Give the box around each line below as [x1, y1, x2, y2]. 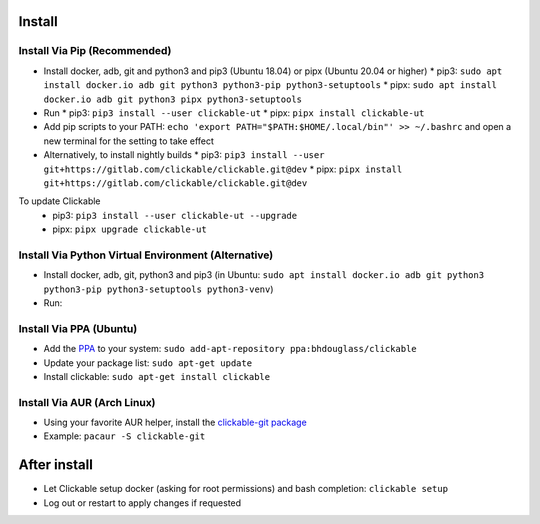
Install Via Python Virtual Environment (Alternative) [18, 248, 274, 262]
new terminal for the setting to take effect [43, 135, 215, 147]
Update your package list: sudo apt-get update [43, 356, 253, 369]
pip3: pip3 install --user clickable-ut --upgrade [52, 209, 298, 221]
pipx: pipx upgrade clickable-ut [52, 223, 207, 235]
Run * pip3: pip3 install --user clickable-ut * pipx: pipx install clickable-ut [43, 106, 425, 119]
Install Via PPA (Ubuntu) [18, 321, 138, 335]
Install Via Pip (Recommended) [18, 44, 172, 58]
